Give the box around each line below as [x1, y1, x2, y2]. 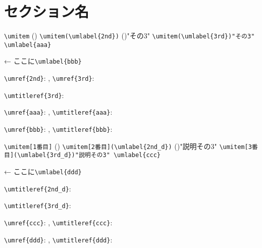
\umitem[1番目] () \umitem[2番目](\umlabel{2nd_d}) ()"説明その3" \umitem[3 [4, 140, 252, 151]
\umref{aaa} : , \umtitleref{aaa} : [4, 107, 113, 117]
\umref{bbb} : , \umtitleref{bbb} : [4, 124, 113, 134]
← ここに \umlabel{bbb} [4, 56, 82, 66]
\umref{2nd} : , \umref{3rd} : [4, 73, 94, 83]
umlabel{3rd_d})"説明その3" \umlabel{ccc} [21, 152, 161, 159]
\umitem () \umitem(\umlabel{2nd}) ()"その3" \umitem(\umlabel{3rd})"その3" [4, 30, 255, 41]
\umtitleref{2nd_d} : [4, 183, 71, 193]
